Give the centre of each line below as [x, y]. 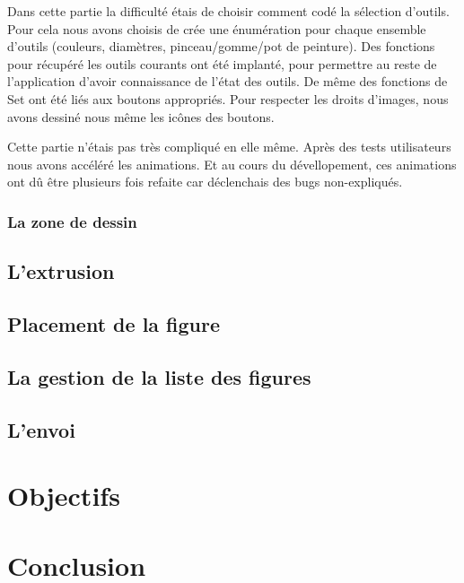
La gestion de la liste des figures [159, 376]
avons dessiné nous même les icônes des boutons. [141, 116]
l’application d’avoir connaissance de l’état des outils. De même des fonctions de [228, 81]
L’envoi [41, 429]
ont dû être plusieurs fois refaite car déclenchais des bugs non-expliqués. [205, 182]
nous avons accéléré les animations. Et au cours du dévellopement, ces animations [232, 164]
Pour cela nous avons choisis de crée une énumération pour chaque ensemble [217, 28]
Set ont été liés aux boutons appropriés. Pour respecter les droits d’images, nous [228, 98]
